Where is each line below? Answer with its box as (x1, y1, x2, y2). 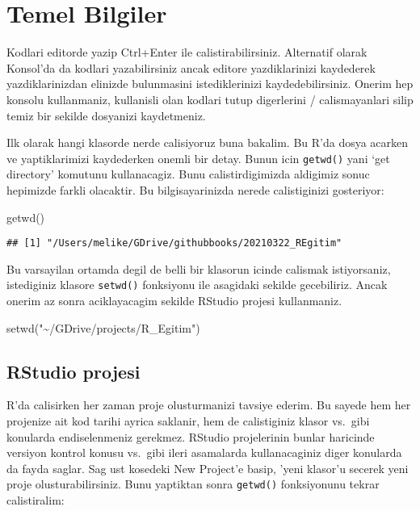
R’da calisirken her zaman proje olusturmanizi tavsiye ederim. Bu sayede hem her (6, 396, 411, 413)
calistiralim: (6, 492, 65, 509)
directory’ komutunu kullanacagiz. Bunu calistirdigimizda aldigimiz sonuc (6, 165, 370, 182)
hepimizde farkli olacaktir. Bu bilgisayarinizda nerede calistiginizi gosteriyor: (6, 181, 384, 198)
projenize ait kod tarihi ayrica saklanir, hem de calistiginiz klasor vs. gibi (6, 413, 370, 429)
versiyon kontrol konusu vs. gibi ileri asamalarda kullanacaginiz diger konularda (6, 444, 402, 461)
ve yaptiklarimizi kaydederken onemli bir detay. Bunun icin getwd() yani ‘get (6, 149, 390, 166)
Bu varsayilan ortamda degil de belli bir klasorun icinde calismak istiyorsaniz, (6, 260, 391, 277)
